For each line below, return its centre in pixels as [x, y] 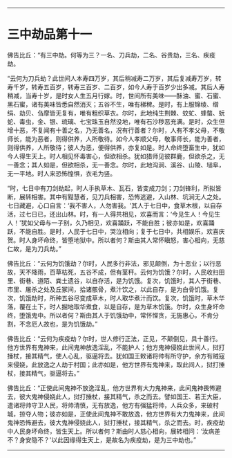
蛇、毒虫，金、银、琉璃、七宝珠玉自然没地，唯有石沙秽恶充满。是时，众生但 [116, 121]
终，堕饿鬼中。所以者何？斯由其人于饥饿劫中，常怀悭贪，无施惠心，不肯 [110, 315]
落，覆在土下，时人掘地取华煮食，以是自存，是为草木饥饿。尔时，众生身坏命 [116, 306]
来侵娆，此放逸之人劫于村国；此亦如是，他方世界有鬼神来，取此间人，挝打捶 [116, 365]
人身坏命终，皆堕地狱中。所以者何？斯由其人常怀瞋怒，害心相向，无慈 [125, 240]
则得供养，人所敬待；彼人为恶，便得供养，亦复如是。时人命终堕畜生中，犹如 [116, 147]
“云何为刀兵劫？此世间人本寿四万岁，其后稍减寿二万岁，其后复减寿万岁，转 [115, 78]
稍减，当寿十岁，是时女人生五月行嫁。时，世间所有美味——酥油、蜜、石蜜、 [116, 95]
